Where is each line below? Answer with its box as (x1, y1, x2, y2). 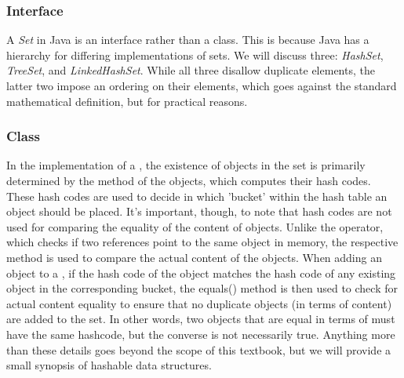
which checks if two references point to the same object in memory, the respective (6, 234, 399, 250)
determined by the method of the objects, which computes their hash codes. (6, 173, 371, 188)
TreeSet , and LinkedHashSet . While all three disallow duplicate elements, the (6, 62, 375, 78)
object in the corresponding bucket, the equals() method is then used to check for (6, 280, 398, 296)
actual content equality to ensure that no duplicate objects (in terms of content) (6, 295, 392, 311)
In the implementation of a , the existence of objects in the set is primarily (6, 157, 366, 173)
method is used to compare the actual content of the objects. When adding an (6, 249, 382, 265)
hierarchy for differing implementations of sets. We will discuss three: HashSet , (6, 46, 384, 63)
